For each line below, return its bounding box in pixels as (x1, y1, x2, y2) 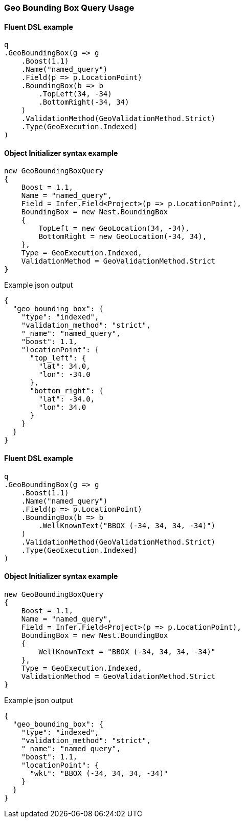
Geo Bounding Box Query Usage (4, 3, 135, 13)
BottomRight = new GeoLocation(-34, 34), (38, 232, 207, 241)
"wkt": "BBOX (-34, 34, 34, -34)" (30, 769, 168, 777)
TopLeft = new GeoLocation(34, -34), (38, 224, 190, 233)
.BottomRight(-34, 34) (38, 98, 129, 107)
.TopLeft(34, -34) (38, 90, 112, 98)
